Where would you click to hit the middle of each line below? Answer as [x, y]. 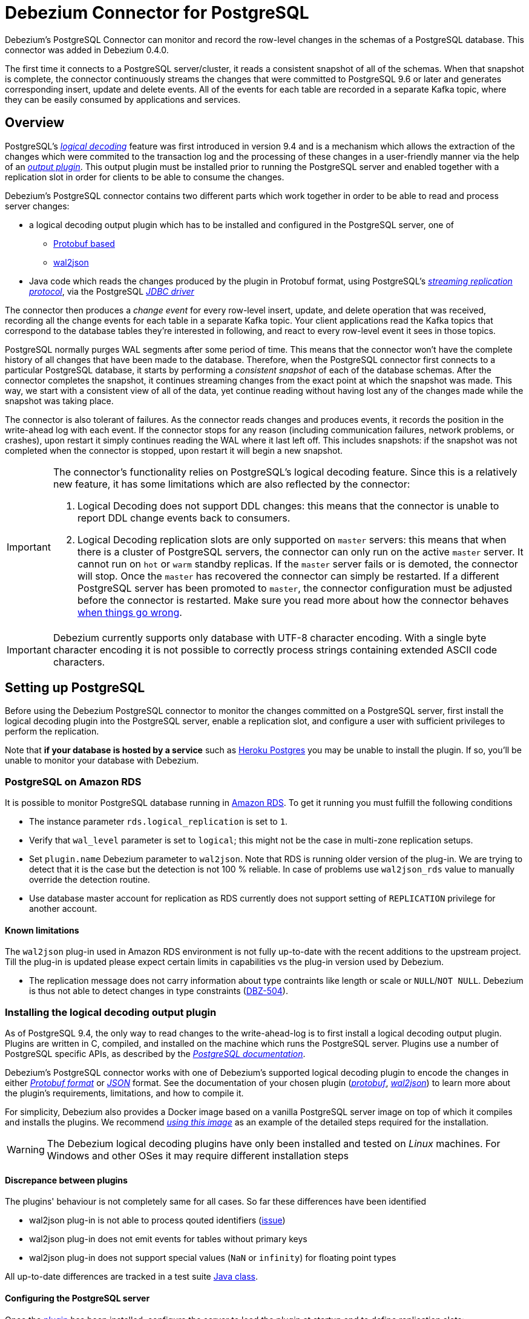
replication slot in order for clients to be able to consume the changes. [145, 177]
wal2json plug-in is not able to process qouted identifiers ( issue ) [157, 1220]
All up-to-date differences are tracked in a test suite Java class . [132, 1277]
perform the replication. [52, 732]
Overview [35, 123]
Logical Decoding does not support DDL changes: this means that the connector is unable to [288, 506]
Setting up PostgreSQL [75, 688]
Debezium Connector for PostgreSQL [157, 13]
